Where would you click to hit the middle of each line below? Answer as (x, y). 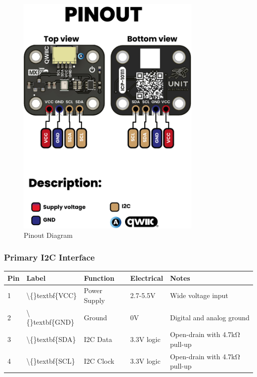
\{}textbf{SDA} (51, 339)
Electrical (147, 278)
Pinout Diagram (48, 235)
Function (99, 278)
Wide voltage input (199, 295)
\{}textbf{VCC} (52, 295)
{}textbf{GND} (50, 322)
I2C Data (98, 339)
